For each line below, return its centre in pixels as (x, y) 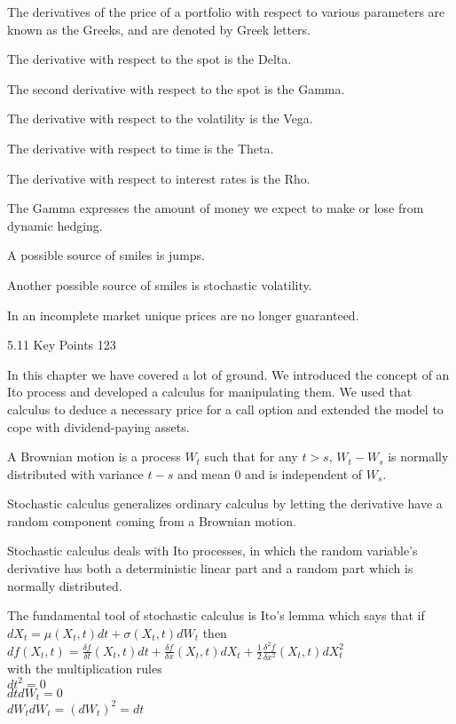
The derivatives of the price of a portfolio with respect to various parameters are (226, 12)
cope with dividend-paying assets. (98, 426)
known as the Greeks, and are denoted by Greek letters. (159, 29)
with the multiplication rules (85, 668)
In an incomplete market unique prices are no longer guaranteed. (183, 315)
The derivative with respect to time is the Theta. (141, 148)
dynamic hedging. (55, 225)
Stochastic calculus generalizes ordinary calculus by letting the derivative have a (225, 504)
